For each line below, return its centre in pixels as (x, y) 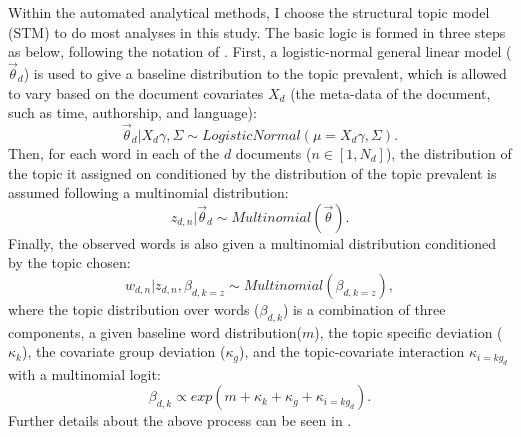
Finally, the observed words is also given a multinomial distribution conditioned (252, 242)
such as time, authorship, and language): (132, 112)
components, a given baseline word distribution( (155, 331)
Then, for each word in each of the (114, 153)
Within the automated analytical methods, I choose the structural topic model (249, 12)
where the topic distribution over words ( (134, 308)
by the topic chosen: (69, 262)
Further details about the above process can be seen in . (180, 420)
